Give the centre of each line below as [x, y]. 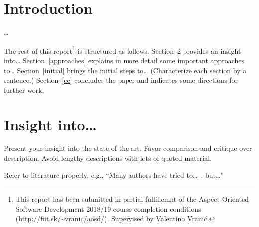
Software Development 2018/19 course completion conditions [108, 208]
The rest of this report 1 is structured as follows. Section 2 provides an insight [123, 50]
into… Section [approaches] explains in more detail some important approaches [124, 60]
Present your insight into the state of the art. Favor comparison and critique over [128, 148]
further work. [24, 90]
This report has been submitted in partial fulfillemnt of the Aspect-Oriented [132, 199]
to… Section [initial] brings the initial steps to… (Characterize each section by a [125, 70]
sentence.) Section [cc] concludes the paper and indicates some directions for [121, 80]
